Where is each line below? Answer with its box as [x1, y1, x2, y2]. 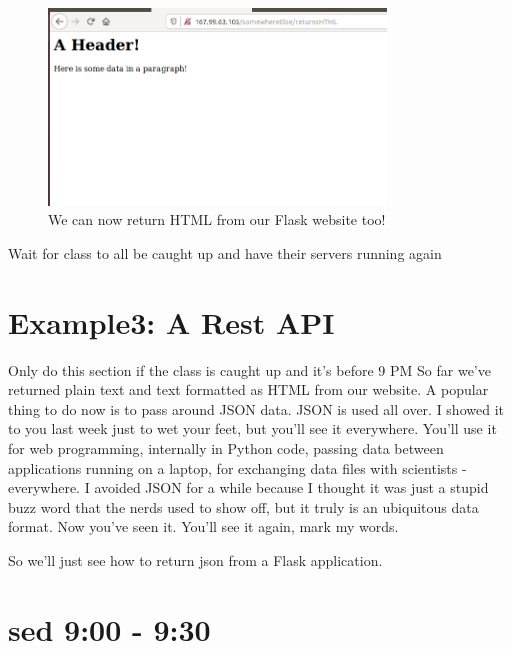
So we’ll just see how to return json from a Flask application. [8, 549, 383, 570]
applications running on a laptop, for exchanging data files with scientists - [8, 457, 467, 478]
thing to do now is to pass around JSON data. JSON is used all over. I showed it [8, 398, 504, 419]
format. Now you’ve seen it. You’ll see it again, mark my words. [8, 516, 399, 537]
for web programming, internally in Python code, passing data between [8, 437, 444, 458]
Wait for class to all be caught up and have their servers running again [8, 242, 442, 263]
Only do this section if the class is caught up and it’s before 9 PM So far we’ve [8, 359, 491, 380]
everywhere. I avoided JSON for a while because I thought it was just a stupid [8, 477, 489, 498]
